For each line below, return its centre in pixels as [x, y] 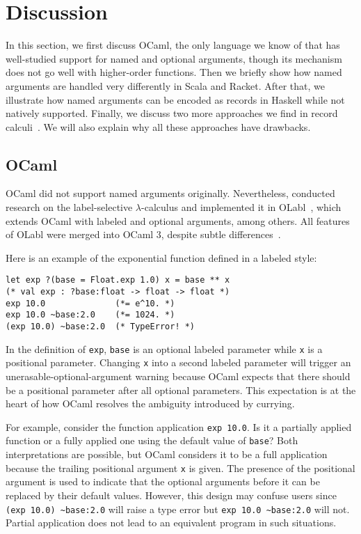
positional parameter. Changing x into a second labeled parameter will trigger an [178, 362]
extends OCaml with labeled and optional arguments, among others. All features [178, 220]
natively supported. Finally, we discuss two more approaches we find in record [172, 113]
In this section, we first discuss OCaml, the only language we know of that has [173, 45]
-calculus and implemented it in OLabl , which [241, 207]
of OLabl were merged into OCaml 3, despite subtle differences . [143, 234]
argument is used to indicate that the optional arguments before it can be [163, 481]
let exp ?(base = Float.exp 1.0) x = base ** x [118, 280]
